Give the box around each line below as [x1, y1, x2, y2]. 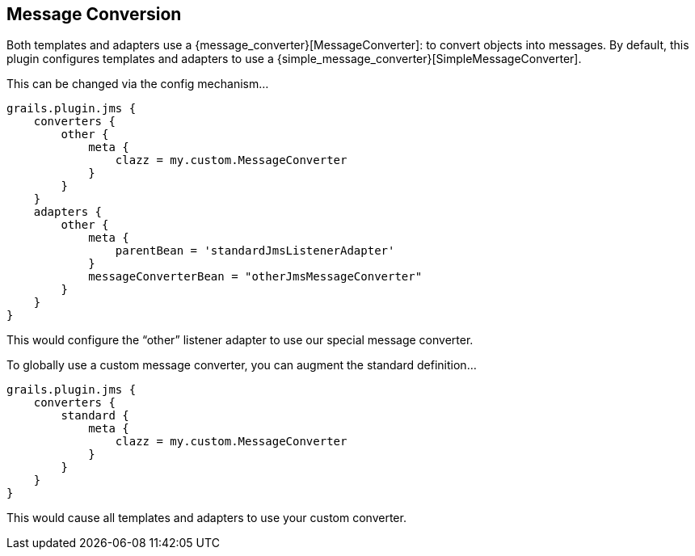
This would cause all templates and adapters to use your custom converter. [6, 511, 406, 525]
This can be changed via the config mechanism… [6, 77, 269, 91]
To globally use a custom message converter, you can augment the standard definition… [6, 358, 477, 373]
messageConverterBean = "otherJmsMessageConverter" [88, 270, 423, 284]
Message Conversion [6, 4, 182, 24]
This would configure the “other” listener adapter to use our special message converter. [6, 333, 474, 347]
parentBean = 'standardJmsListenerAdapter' [115, 244, 395, 258]
